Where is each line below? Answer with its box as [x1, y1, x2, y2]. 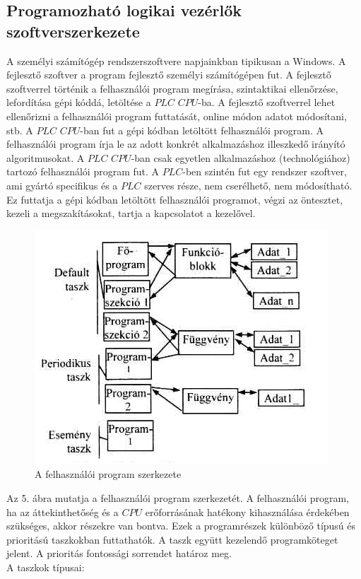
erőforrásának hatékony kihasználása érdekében [145, 504, 350, 519]
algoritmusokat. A [6, 150, 85, 165]
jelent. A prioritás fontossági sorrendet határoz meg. [6, 546, 232, 561]
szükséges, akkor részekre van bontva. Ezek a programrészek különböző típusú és [6, 518, 356, 533]
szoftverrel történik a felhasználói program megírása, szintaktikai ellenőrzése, [6, 81, 338, 95]
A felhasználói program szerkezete [35, 467, 182, 481]
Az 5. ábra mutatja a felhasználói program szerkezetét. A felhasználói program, [6, 490, 349, 505]
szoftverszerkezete [6, 20, 140, 42]
